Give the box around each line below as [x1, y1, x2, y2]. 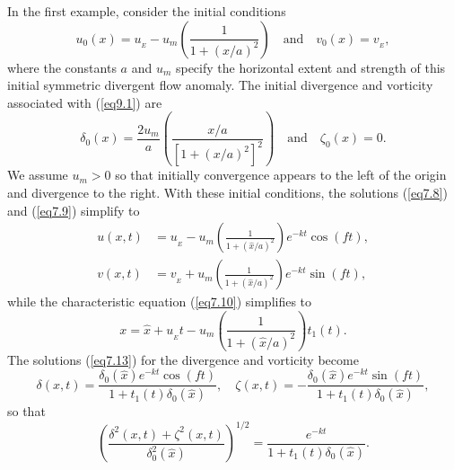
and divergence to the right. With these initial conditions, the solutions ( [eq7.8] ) [7, 182, 448, 201]
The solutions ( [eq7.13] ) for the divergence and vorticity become [7, 350, 359, 368]
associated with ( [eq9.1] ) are [7, 93, 162, 111]
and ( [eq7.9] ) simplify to [7, 200, 140, 219]
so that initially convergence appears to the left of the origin [115, 165, 447, 184]
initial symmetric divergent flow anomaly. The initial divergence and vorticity [7, 75, 433, 94]
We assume [7, 165, 68, 184]
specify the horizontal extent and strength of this [175, 58, 446, 76]
